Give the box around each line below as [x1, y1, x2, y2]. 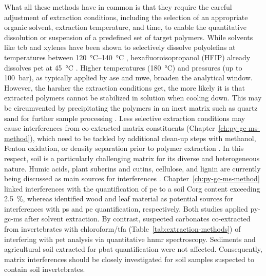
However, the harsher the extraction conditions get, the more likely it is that [4, 82, 245, 93]
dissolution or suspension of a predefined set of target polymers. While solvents [4, 31, 253, 42]
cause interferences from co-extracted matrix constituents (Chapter [4, 123, 215, 133]
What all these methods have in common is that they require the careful [4, 2, 232, 12]
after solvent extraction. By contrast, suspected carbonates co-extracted [24, 213, 251, 224]
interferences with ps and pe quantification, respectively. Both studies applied [4, 203, 248, 214]
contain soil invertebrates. [4, 264, 85, 274]
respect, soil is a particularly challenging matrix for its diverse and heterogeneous [4, 152, 260, 163]
